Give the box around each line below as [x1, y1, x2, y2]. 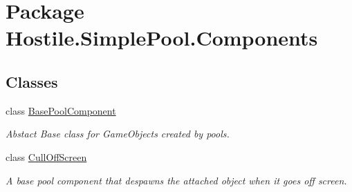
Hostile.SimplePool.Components [6, 23, 318, 52]
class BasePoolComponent [6, 103, 116, 117]
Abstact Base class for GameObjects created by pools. [6, 126, 230, 141]
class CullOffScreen [6, 149, 87, 164]
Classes [6, 70, 58, 92]
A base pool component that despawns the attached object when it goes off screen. [6, 173, 347, 187]
